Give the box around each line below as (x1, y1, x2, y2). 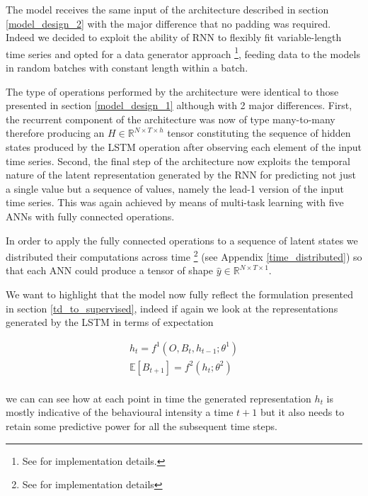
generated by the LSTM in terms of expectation (6, 315, 214, 329)
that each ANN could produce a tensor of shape (6, 263, 214, 278)
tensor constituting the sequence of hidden (167, 125, 351, 140)
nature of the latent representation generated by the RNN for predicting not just (6, 167, 356, 182)
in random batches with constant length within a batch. (6, 60, 248, 75)
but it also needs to (260, 405, 345, 419)
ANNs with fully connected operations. (6, 208, 175, 223)
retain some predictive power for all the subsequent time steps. (6, 419, 277, 434)
